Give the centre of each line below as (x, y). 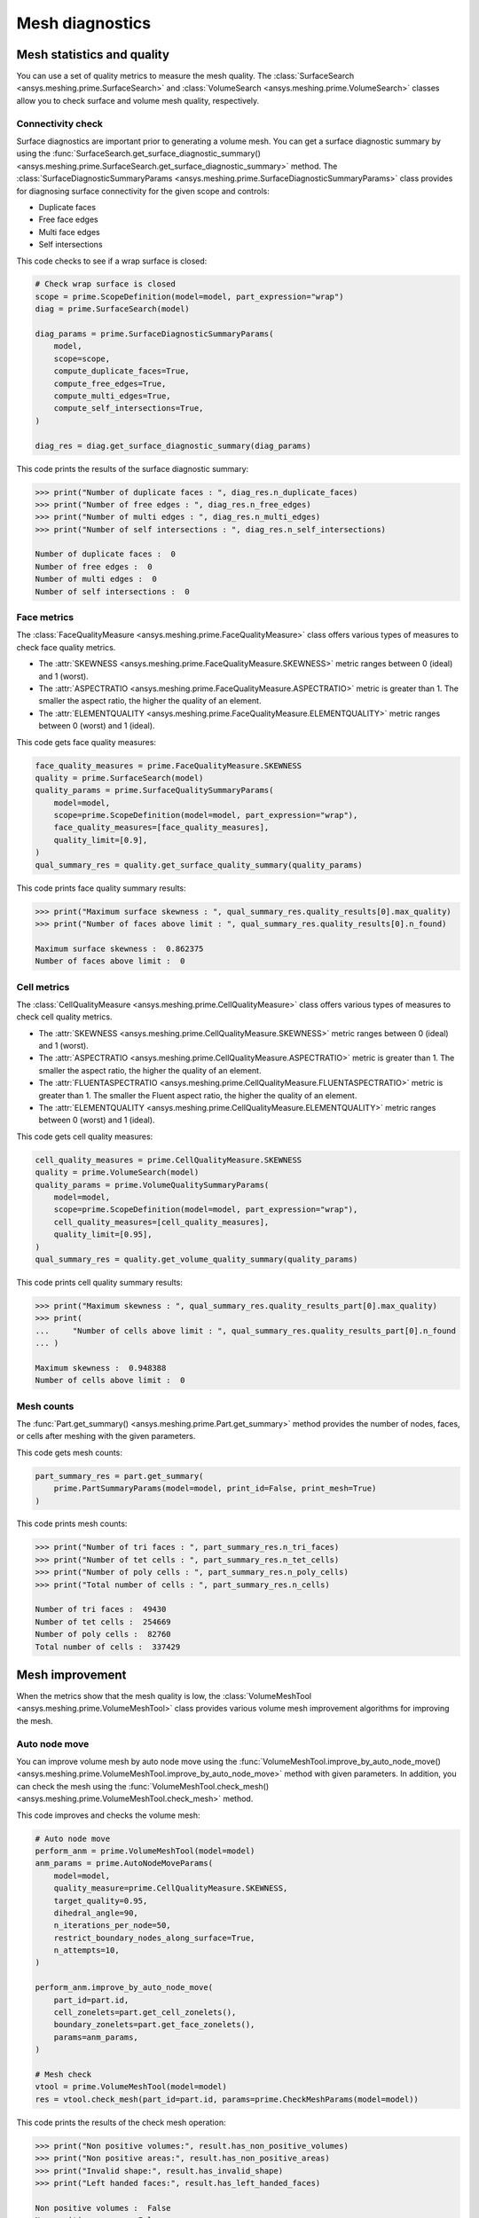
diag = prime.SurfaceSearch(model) (112, 309)
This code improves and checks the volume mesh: (108, 1815)
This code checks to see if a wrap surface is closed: (112, 261)
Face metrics (45, 617)
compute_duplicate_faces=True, (122, 371)
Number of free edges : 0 (94, 566)
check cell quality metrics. (64, 1017)
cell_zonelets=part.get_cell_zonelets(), (145, 2013)
